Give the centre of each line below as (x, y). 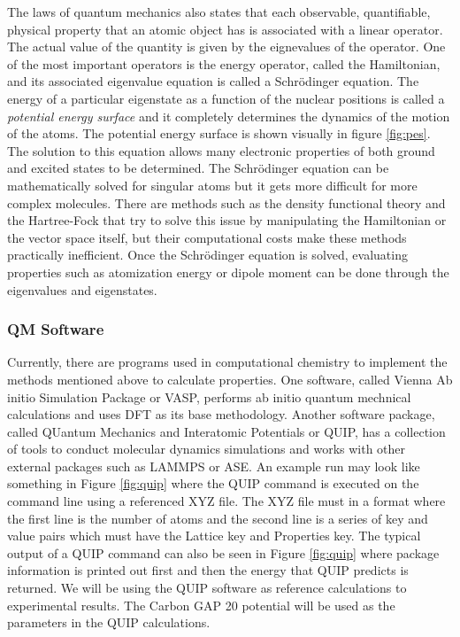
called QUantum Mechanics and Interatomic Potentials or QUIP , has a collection (226, 431)
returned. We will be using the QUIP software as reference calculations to (207, 588)
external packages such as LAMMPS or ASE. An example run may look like (214, 466)
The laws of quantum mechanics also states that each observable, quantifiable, (219, 12)
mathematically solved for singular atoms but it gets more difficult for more (212, 185)
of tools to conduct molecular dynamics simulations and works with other (207, 449)
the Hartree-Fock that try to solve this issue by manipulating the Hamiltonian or (227, 220)
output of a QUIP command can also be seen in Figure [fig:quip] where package (223, 552)
